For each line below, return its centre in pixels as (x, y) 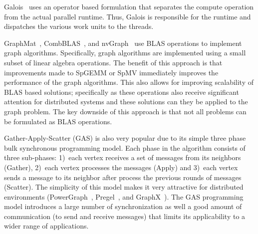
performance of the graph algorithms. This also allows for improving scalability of (129, 82)
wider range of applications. (46, 226)
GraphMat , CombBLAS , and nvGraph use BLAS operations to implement (123, 43)
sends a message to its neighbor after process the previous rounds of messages (123, 177)
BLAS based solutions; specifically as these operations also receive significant (122, 92)
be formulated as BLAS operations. (58, 121)
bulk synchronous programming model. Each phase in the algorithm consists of (125, 147)
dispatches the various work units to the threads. (79, 26)
